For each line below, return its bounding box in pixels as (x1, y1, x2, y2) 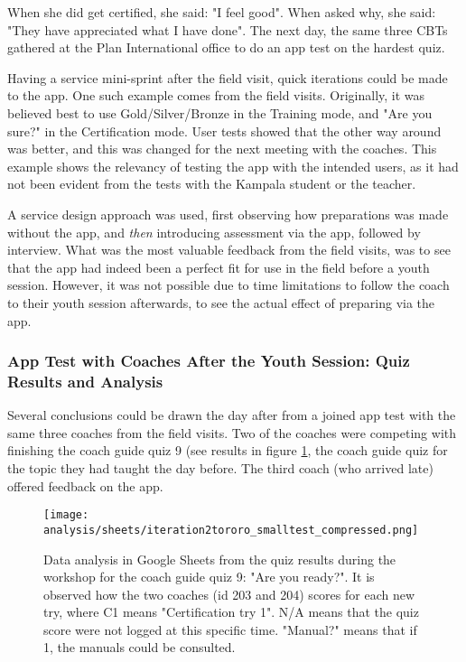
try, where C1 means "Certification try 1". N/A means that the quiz (43, 602, 419, 621)
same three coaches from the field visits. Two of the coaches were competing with (7, 423, 457, 442)
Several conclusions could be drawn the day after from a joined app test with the (7, 406, 456, 424)
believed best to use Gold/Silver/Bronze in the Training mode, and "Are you (7, 103, 433, 122)
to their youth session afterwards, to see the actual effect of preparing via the (7, 293, 435, 312)
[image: (43, 508, 89, 522)
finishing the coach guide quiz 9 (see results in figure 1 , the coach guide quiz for (7, 441, 448, 460)
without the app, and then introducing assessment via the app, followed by (7, 222, 421, 241)
